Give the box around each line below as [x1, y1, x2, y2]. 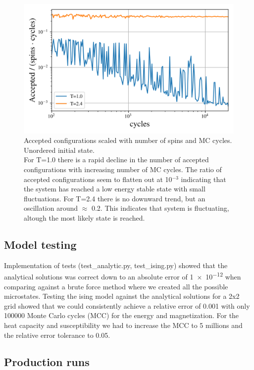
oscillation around [24, 203, 78, 213]
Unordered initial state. [24, 144, 95, 155]
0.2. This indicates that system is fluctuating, [91, 203, 229, 213]
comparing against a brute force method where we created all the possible [4, 281, 228, 291]
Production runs [4, 354, 90, 369]
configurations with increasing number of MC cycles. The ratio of [24, 164, 222, 175]
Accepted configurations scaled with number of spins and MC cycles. [24, 135, 232, 145]
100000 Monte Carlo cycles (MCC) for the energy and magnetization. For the [4, 310, 239, 321]
